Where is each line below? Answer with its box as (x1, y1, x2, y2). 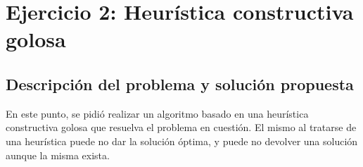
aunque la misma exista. (6, 147, 110, 162)
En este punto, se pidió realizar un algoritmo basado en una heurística (6, 106, 309, 120)
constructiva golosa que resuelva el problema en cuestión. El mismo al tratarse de (6, 120, 357, 135)
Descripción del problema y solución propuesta (6, 73, 354, 94)
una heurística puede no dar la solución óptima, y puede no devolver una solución (6, 133, 358, 148)
